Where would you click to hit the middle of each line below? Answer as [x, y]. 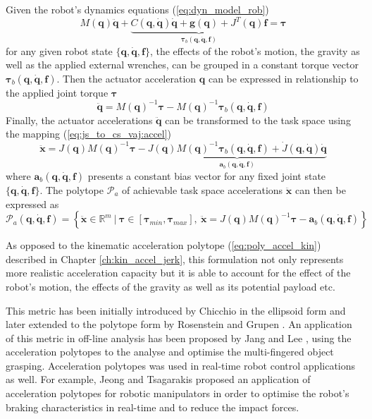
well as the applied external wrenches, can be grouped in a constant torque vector [182, 65]
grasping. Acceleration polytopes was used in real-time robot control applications [181, 365]
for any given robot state [59, 50]
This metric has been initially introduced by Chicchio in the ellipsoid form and [176, 310]
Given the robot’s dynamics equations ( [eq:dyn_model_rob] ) [137, 9]
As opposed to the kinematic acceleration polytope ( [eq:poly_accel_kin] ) [163, 245]
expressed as [32, 204]
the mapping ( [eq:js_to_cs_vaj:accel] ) [89, 134]
